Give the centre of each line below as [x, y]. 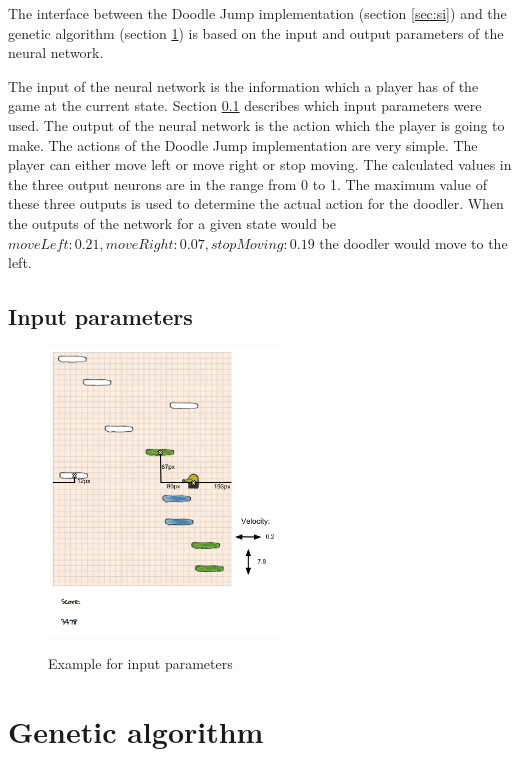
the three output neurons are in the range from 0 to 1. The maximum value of [247, 183]
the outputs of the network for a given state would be [172, 222]
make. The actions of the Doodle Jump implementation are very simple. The [243, 144]
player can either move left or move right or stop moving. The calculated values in [260, 164]
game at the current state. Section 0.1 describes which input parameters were [245, 105]
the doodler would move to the [413, 242]
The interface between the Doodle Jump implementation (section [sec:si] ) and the [257, 13]
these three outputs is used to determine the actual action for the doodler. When [256, 203]
